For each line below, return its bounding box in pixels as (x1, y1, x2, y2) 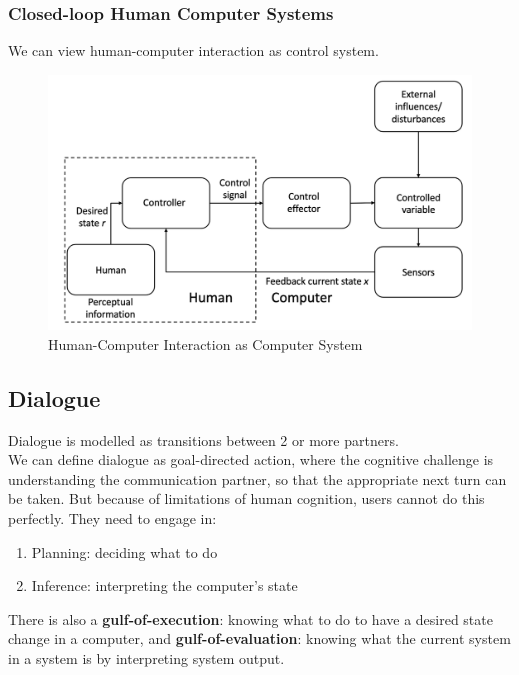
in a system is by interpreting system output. (8, 648, 285, 669)
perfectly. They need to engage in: (8, 508, 217, 529)
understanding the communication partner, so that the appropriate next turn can (8, 468, 507, 489)
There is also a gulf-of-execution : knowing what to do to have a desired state (8, 608, 493, 629)
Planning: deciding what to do (31, 541, 218, 562)
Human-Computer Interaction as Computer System (48, 333, 363, 354)
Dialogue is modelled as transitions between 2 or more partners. (8, 429, 399, 450)
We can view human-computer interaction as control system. (8, 40, 379, 61)
